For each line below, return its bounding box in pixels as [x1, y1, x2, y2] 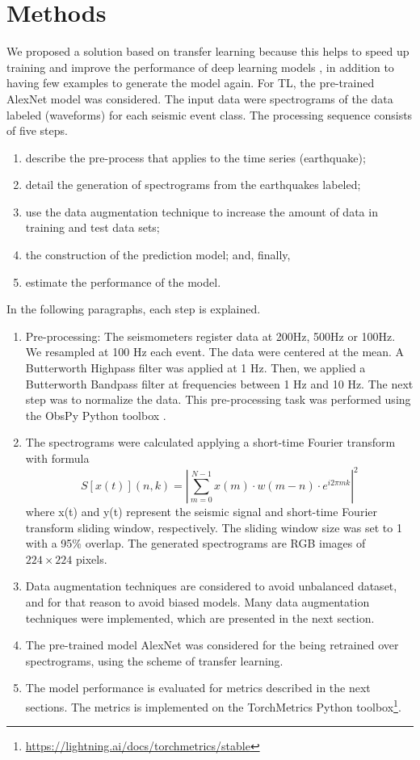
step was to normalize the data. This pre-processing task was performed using [25, 391, 411, 408]
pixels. [76, 550, 107, 567]
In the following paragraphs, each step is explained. [6, 300, 261, 317]
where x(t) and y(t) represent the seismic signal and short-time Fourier [25, 503, 377, 520]
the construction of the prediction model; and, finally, [25, 246, 291, 263]
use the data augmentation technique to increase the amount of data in [25, 203, 378, 220]
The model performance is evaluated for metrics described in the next [25, 679, 371, 696]
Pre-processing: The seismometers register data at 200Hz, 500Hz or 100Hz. [25, 327, 396, 344]
